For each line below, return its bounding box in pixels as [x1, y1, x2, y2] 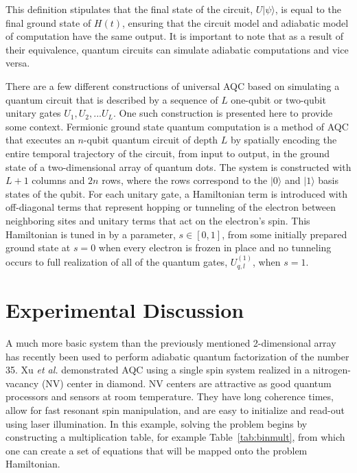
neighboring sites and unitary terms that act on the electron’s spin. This [5, 213, 310, 227]
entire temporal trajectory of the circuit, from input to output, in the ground [5, 146, 330, 160]
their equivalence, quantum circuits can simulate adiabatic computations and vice [5, 42, 349, 56]
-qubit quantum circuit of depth [83, 132, 218, 147]
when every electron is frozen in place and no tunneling [98, 240, 332, 255]
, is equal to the [275, 2, 341, 16]
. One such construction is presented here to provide [113, 106, 333, 120]
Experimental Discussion [5, 296, 244, 324]
